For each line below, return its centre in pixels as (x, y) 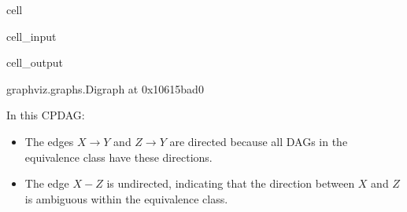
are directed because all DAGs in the (259, 141)
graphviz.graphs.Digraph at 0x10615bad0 (105, 88)
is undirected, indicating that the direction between (231, 183)
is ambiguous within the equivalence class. (126, 198)
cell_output (35, 62)
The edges (49, 141)
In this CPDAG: (46, 115)
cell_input (31, 36)
